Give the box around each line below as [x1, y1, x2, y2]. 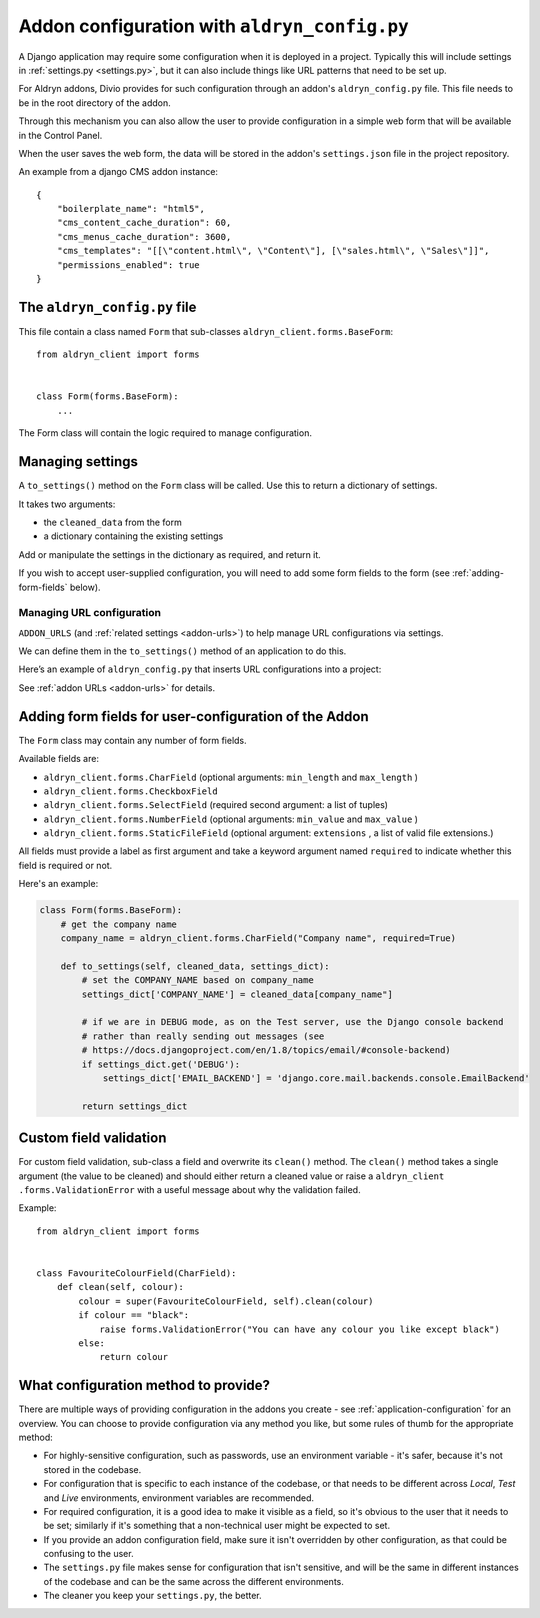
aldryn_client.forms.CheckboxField [43, 785, 219, 797]
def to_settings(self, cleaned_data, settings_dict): [60, 960, 330, 972]
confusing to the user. [43, 1548, 134, 1560]
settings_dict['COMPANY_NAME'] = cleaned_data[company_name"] [81, 988, 394, 1000]
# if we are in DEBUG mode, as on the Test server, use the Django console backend [81, 1016, 504, 1028]
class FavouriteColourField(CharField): [36, 1267, 237, 1279]
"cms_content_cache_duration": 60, [56, 217, 232, 229]
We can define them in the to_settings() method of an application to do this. [18, 645, 347, 657]
